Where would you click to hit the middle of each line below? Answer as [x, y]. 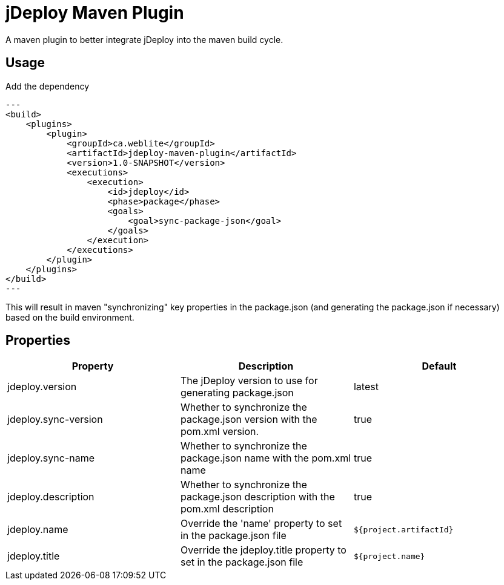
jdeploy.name [38, 530]
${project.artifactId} [403, 529]
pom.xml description [227, 509]
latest [366, 387]
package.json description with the [257, 497]
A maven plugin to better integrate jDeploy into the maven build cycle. [144, 39]
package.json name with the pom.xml [266, 458]
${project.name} [389, 556]
